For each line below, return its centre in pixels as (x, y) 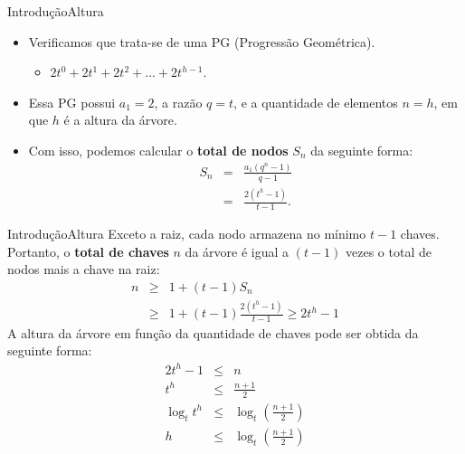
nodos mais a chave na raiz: (84, 269)
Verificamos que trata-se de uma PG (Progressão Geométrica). (202, 41)
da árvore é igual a (237, 251)
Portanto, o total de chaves (88, 251)
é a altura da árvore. (120, 120)
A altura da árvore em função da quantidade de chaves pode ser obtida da (213, 332)
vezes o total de (389, 251)
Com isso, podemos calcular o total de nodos (158, 150)
